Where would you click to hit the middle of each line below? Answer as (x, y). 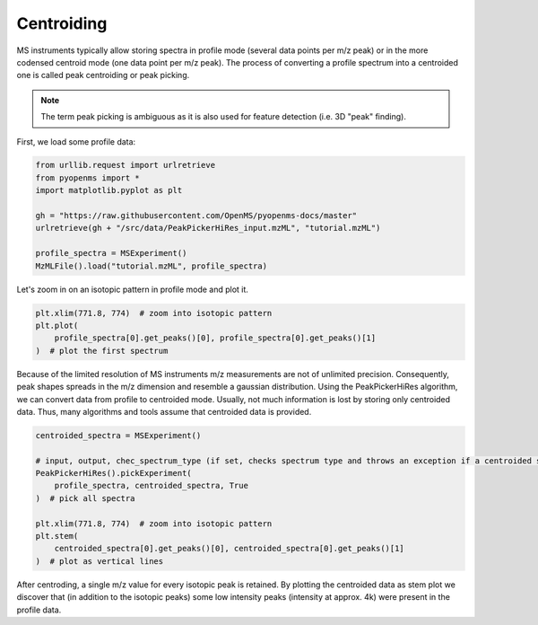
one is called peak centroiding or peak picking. (103, 75)
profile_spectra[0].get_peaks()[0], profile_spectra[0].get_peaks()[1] (215, 338)
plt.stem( (57, 536)
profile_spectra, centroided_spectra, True (151, 486)
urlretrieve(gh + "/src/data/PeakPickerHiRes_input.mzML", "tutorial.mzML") (208, 228)
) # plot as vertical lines (100, 561)
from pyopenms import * (88, 178)
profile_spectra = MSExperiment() (111, 253)
